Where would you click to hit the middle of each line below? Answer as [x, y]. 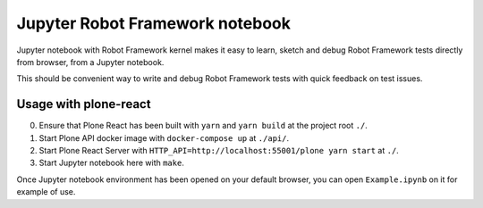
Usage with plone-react [84, 104]
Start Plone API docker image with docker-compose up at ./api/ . [164, 137]
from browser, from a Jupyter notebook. [90, 62]
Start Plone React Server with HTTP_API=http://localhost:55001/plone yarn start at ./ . [219, 151]
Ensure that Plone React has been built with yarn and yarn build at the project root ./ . [203, 126]
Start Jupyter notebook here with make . [112, 163]
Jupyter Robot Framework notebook [153, 23]
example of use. [46, 192]
